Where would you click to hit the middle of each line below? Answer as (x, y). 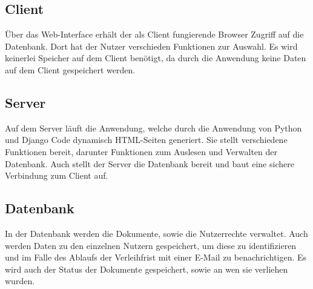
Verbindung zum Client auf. (57, 175)
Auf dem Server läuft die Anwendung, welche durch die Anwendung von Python (153, 128)
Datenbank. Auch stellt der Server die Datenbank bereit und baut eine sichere (150, 163)
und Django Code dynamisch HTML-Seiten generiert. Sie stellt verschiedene (146, 140)
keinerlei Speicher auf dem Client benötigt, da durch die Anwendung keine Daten (156, 58)
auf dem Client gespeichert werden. (70, 69)
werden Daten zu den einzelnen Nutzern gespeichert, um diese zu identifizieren (151, 245)
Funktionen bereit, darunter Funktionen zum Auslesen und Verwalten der (141, 151)
